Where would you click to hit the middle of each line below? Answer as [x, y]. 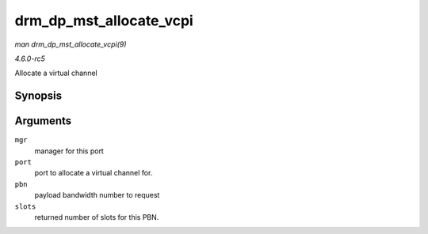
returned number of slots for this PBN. [97, 217]
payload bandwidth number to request [97, 195]
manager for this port [69, 151]
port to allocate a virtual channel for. [94, 173]
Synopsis [38, 96]
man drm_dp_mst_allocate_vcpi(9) [71, 44]
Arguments [43, 121]
